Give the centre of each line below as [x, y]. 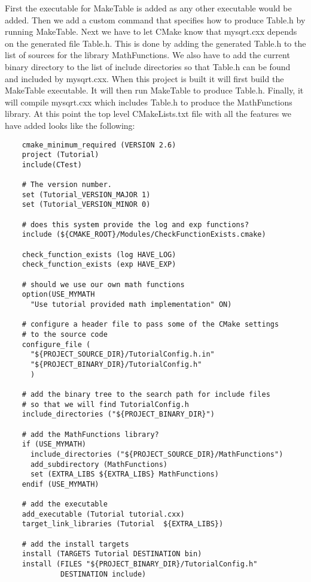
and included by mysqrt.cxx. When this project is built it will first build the [144, 78]
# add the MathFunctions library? [90, 434]
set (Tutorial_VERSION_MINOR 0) [86, 205]
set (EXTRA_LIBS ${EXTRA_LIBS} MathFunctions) [124, 474]
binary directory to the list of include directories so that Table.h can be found [148, 66]
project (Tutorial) [60, 155]
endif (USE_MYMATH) [60, 484]
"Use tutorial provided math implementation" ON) [131, 305]
